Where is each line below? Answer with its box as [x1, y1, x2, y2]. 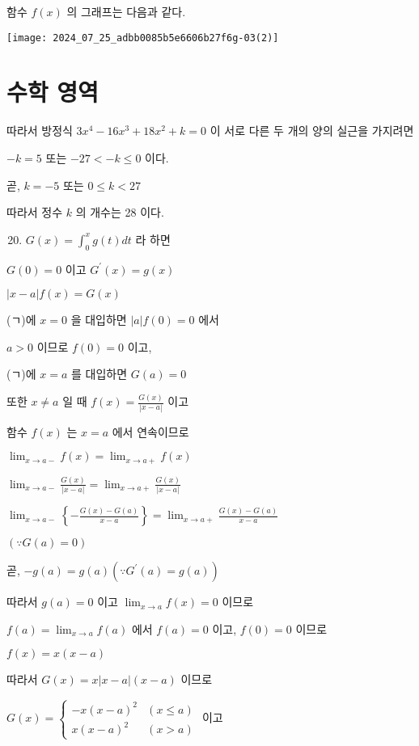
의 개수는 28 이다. [75, 204, 164, 221]
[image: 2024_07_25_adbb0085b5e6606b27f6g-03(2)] [6, 32, 279, 44]
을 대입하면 [70, 311, 127, 328]
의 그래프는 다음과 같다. [66, 3, 186, 19]
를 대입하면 [71, 365, 128, 382]
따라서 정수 [6, 204, 63, 221]
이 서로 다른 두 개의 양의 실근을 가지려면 [209, 122, 414, 139]
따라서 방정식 [6, 122, 73, 139]
